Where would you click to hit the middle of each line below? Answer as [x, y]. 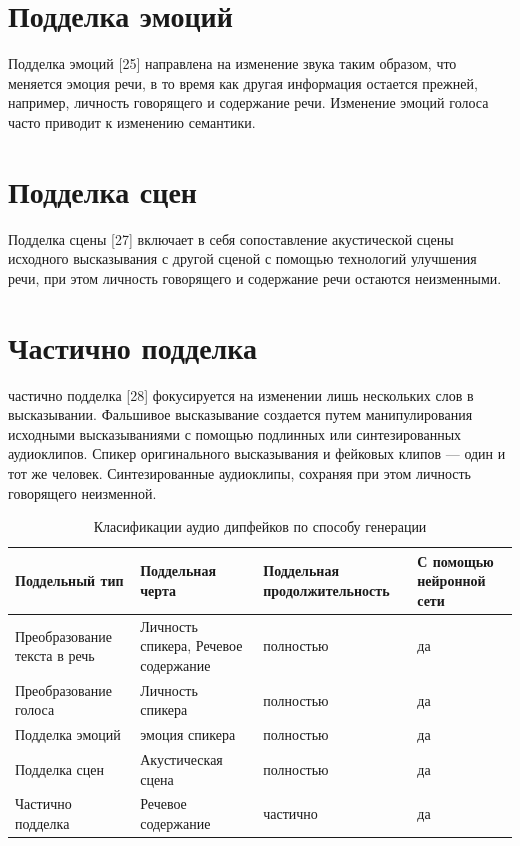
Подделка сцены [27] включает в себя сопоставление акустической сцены [231, 238]
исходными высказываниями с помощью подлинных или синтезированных [235, 433]
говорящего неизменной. [82, 492]
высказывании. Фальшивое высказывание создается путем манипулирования [240, 414]
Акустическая [181, 759]
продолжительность [326, 590]
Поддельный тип [69, 580]
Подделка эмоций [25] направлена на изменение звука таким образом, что [232, 63]
